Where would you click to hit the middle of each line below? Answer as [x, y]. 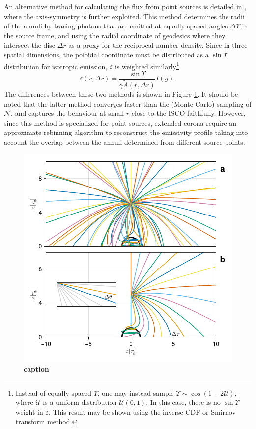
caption [36, 369]
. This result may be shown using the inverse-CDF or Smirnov [142, 412]
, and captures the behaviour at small [68, 113]
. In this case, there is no [183, 402]
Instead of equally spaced [53, 392]
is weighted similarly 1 [147, 65]
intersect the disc [30, 45]
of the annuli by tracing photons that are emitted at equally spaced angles [116, 26]
